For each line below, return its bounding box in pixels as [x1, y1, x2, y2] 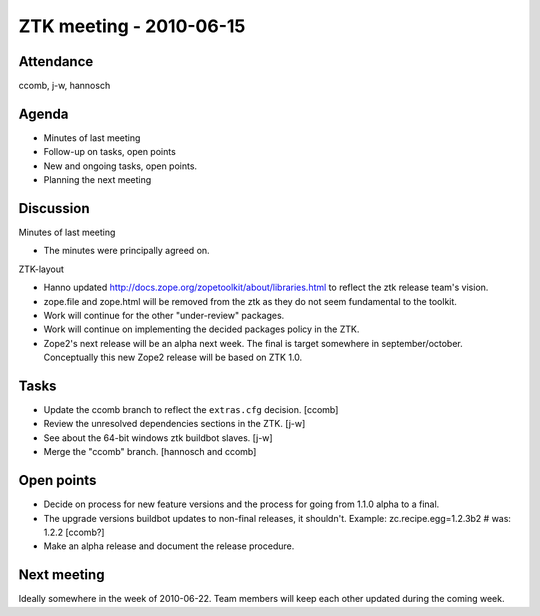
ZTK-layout [18, 263, 65, 275]
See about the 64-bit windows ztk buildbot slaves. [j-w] [43, 431, 274, 444]
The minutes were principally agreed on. [43, 245, 210, 257]
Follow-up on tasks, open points [43, 146, 177, 158]
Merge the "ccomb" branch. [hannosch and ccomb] [43, 446, 257, 458]
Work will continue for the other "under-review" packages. [43, 310, 285, 321]
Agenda [18, 105, 69, 122]
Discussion [18, 200, 90, 217]
